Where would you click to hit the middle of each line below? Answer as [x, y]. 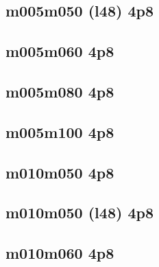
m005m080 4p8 [60, 91]
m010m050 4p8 [60, 172]
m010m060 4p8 [60, 253]
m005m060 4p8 [60, 51]
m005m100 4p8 [60, 131]
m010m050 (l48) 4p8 [79, 212]
